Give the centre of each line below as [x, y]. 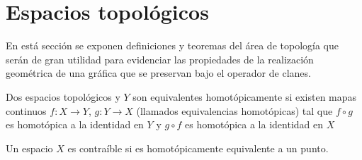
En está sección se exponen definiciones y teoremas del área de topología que [172, 45]
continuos [26, 110]
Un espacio [29, 148]
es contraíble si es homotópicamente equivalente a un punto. [198, 148]
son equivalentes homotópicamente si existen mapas [245, 96]
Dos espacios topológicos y [63, 96]
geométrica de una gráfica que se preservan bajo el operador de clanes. [158, 73]
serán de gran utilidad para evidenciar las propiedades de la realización [160, 59]
